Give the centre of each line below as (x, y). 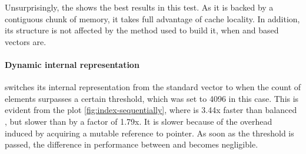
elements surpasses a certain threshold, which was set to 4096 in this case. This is (152, 98)
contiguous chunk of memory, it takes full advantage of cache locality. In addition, (152, 18)
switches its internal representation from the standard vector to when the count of (153, 87)
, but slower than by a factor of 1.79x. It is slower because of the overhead (139, 121)
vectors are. (26, 41)
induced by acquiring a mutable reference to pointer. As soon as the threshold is (149, 133)
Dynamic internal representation (72, 64)
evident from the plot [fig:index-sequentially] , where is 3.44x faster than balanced (151, 110)
